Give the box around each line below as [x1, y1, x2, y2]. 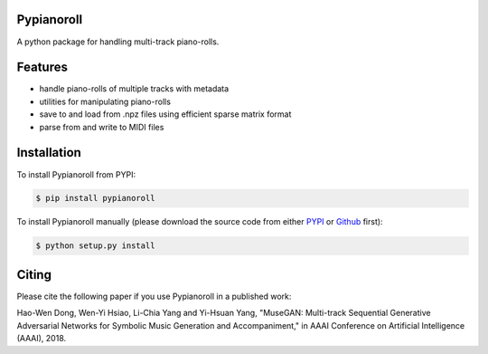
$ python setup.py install [35, 241, 155, 251]
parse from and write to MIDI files [39, 121, 164, 132]
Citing [16, 267, 52, 282]
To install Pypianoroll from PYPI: [16, 168, 136, 180]
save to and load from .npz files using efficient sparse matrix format [39, 109, 292, 120]
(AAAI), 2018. [16, 333, 67, 344]
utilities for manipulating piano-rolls [39, 96, 172, 107]
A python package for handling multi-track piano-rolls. [16, 36, 220, 47]
